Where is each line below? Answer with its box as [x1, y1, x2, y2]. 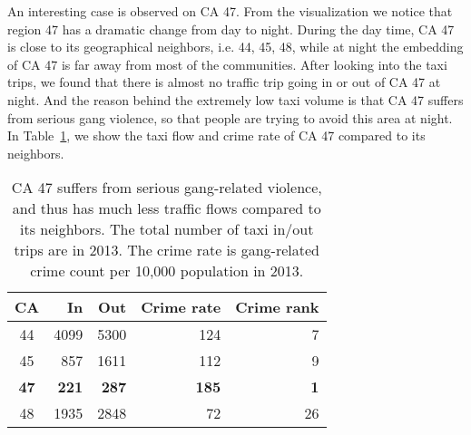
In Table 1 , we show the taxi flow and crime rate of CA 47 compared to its [7, 126, 426, 145]
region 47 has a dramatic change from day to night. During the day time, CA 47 [7, 19, 455, 38]
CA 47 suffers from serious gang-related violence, [11, 177, 322, 198]
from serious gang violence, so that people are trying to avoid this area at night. [7, 108, 453, 127]
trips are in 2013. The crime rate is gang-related [14, 239, 319, 261]
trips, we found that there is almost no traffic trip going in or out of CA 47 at [7, 72, 441, 92]
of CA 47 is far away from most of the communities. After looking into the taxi [7, 54, 447, 73]
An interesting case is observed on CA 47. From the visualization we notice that [7, 2, 453, 20]
